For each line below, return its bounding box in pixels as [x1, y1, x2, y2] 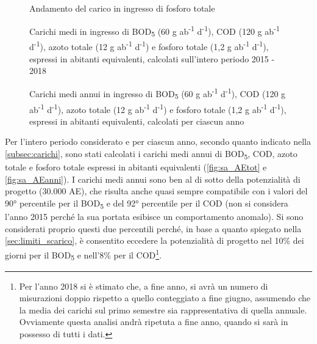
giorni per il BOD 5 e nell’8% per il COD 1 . [5, 246, 162, 263]
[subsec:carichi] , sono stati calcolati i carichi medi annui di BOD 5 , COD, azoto [5, 147, 297, 161]
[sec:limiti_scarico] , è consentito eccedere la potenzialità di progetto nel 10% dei [5, 234, 304, 247]
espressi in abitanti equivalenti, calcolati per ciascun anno [29, 114, 244, 127]
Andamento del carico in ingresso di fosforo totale [29, 2, 215, 14]
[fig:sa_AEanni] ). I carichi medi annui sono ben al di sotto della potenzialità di [5, 172, 301, 185]
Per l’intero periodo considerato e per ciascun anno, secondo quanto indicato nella [5, 135, 311, 148]
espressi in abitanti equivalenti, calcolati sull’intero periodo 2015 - [29, 52, 275, 65]
